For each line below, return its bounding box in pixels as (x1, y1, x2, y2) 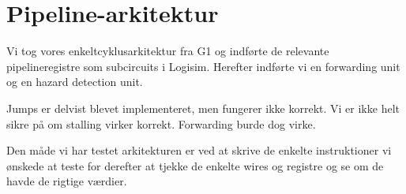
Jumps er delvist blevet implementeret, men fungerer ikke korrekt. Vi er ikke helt (6, 99, 400, 116)
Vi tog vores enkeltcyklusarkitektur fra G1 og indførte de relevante (6, 43, 329, 59)
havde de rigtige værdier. (6, 173, 127, 189)
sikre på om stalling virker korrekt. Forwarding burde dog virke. (6, 115, 316, 132)
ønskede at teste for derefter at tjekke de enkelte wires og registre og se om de (6, 157, 384, 173)
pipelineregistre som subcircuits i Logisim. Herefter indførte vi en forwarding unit (6, 58, 400, 74)
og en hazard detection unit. (6, 73, 143, 90)
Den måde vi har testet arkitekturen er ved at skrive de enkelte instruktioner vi (6, 142, 392, 159)
